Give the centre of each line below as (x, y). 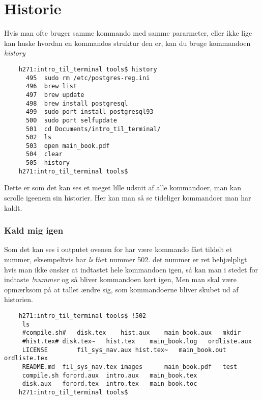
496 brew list (51, 86)
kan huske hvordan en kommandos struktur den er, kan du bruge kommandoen (127, 43)
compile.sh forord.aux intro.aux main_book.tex (110, 375)
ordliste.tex (26, 358)
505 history (48, 163)
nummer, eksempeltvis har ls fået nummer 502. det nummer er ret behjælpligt (126, 259)
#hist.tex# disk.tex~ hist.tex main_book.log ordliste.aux (137, 341)
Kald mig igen (34, 230)
